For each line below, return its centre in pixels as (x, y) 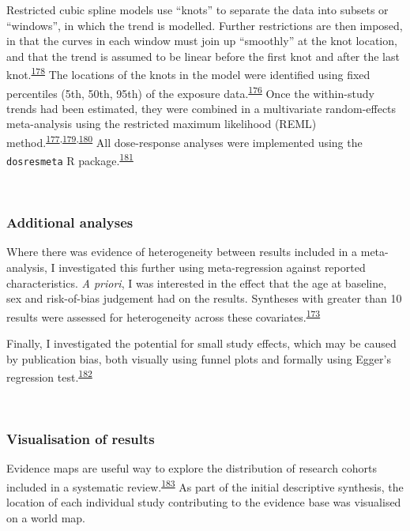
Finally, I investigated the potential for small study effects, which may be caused (201, 343)
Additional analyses (70, 222)
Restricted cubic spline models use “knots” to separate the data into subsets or (197, 9)
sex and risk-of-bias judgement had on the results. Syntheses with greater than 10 (204, 298)
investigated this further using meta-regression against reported (212, 267)
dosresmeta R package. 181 (70, 159)
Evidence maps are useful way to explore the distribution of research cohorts (192, 468)
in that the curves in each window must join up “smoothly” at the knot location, (202, 41)
